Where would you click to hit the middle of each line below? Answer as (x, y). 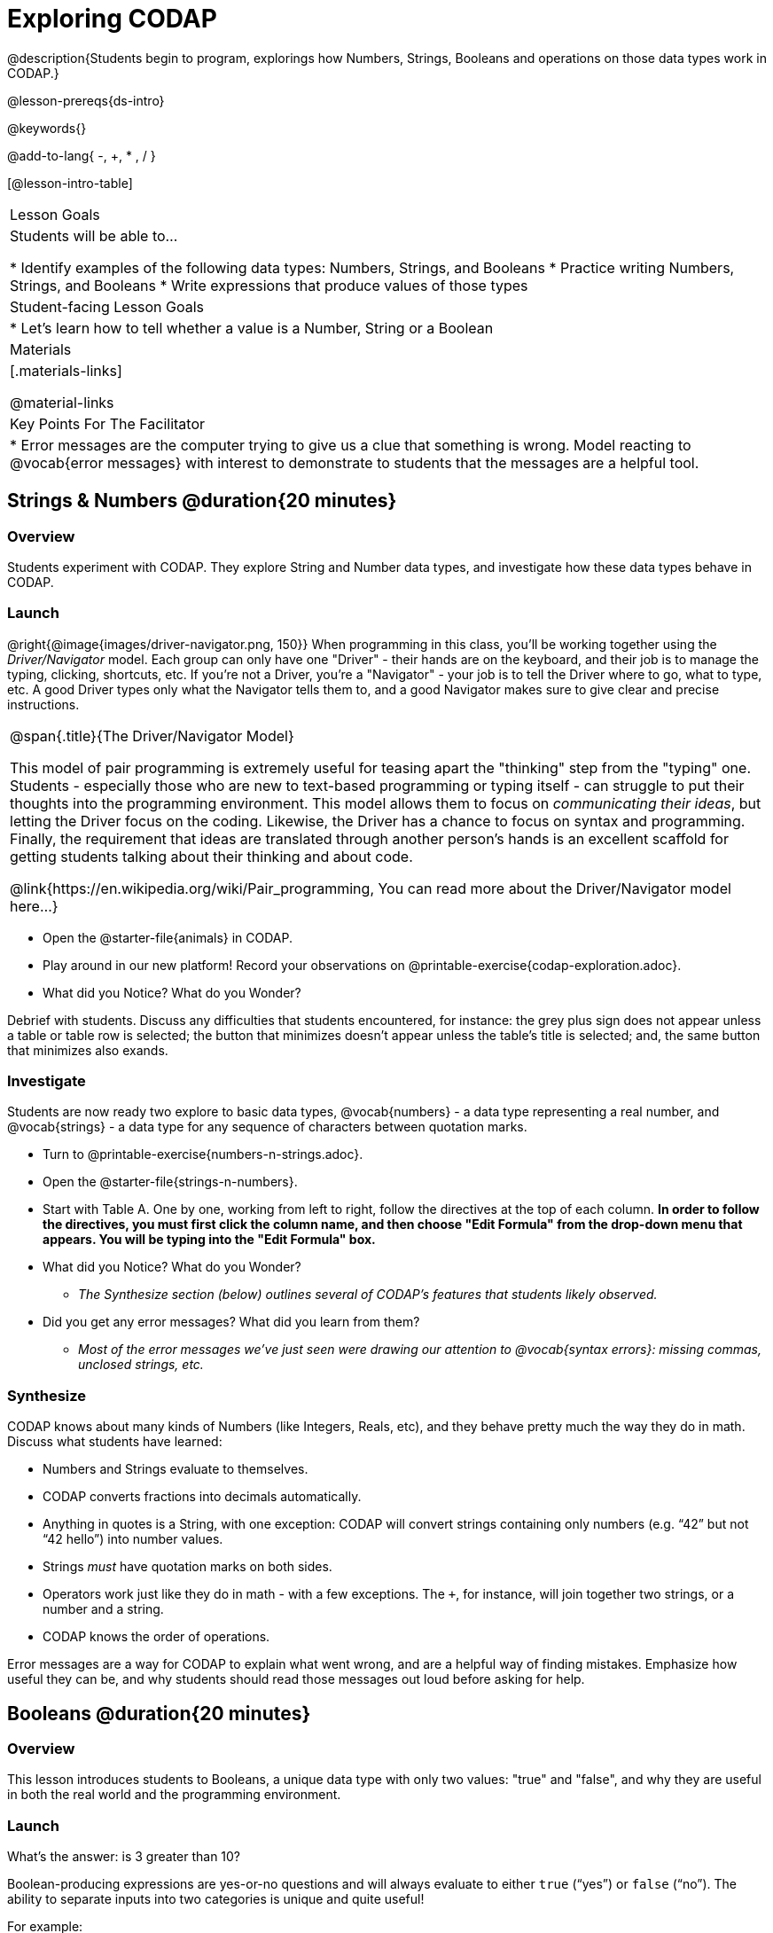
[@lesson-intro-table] (70, 183)
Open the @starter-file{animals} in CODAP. (168, 937)
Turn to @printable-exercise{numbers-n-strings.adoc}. (203, 1154)
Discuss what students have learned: (115, 1442)
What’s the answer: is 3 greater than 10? (124, 1857)
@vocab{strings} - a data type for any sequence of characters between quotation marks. (267, 1127)
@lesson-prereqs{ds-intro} (86, 100)
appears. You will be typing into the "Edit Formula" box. (209, 1240)
